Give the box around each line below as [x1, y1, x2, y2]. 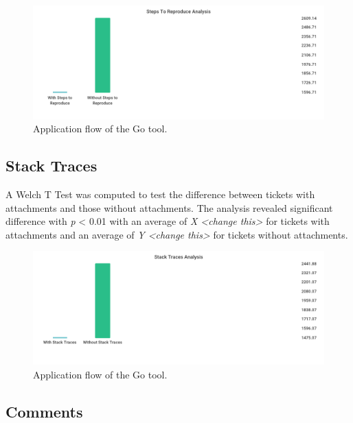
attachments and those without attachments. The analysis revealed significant [5, 200, 333, 215]
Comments [5, 400, 83, 422]
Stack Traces [5, 155, 98, 176]
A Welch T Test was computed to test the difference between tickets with [5, 187, 315, 202]
